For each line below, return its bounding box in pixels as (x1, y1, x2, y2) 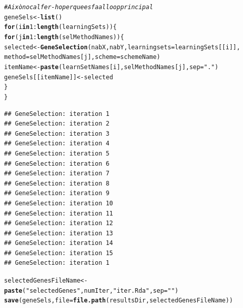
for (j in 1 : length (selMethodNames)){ (4, 33, 124, 41)
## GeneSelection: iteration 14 (4, 239, 113, 247)
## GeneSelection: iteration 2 (4, 120, 110, 128)
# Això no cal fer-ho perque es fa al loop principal (4, 4, 153, 11)
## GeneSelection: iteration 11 (4, 209, 113, 217)
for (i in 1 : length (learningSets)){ (4, 23, 117, 31)
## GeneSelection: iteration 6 (4, 160, 110, 167)
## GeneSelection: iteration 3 (4, 130, 110, 137)
